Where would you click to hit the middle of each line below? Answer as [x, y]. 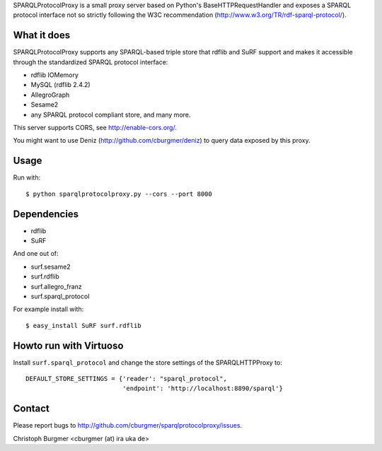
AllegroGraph [50, 95]
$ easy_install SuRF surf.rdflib [83, 326]
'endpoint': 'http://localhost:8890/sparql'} [203, 388]
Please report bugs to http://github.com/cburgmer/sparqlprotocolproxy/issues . [128, 426]
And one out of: [36, 254]
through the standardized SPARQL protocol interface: [91, 62]
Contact [31, 409]
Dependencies [46, 214]
